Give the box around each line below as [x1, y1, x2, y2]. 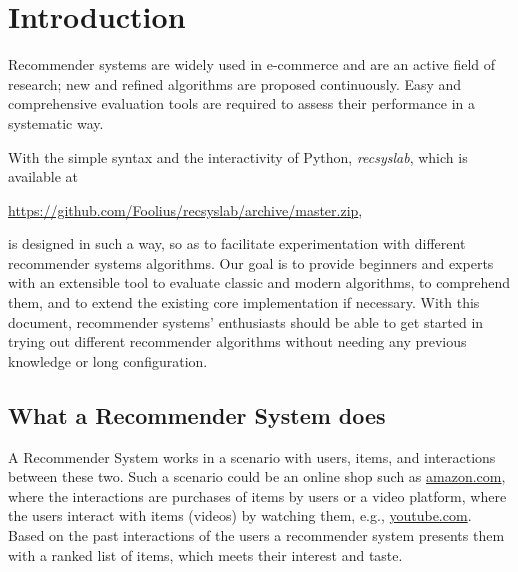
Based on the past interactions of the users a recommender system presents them [8, 525, 505, 546]
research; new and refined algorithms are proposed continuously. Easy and [8, 73, 462, 94]
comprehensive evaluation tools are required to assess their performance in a [8, 93, 475, 114]
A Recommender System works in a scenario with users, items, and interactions [8, 446, 496, 467]
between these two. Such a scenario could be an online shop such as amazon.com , [8, 466, 506, 487]
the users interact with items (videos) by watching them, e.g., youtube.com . [8, 505, 472, 526]
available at [8, 166, 78, 187]
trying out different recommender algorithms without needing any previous [8, 331, 467, 352]
